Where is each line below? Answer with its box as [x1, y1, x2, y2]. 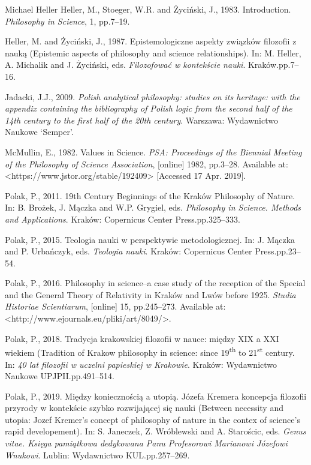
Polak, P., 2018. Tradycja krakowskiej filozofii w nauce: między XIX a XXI [5, 332, 279, 344]
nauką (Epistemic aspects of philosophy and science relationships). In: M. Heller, [5, 46, 301, 59]
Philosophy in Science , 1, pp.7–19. [5, 14, 130, 27]
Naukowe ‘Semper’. [5, 125, 74, 138]
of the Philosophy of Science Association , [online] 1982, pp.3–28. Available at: [5, 157, 288, 170]
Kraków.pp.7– [247, 58, 299, 71]
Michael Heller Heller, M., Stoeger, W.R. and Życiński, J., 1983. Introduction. [5, 3, 291, 15]
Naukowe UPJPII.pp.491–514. [5, 370, 114, 382]
